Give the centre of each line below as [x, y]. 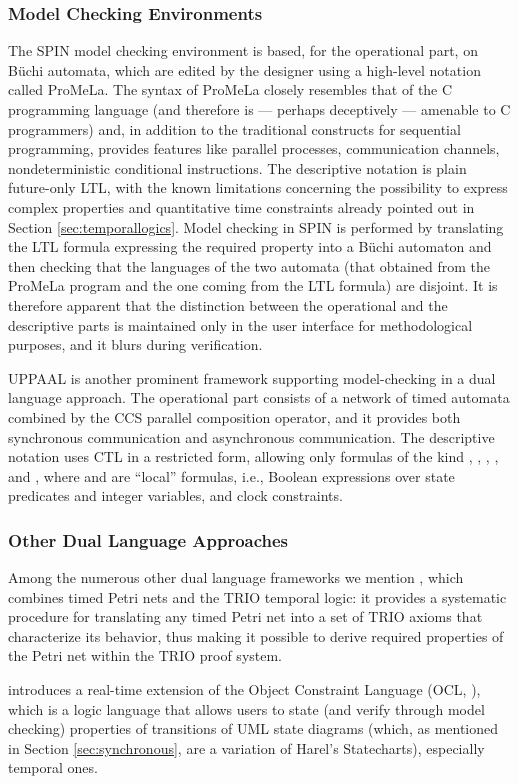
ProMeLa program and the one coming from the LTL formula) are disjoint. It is [253, 285]
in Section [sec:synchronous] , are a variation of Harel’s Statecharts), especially [246, 747]
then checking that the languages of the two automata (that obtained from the [249, 265]
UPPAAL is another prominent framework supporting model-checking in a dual [252, 377]
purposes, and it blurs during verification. [135, 344]
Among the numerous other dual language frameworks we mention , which [236, 577]
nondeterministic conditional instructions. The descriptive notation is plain [237, 167]
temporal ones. [53, 767]
